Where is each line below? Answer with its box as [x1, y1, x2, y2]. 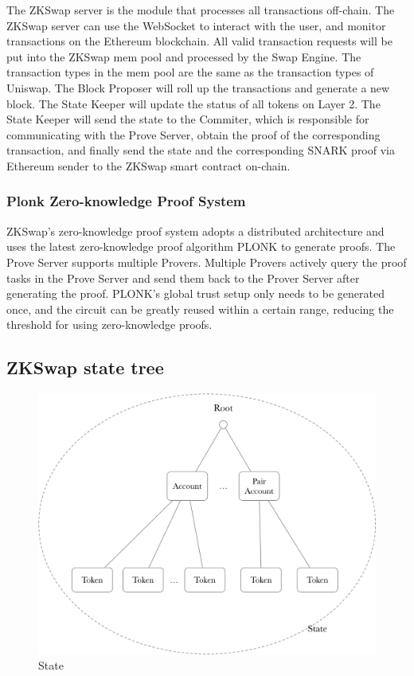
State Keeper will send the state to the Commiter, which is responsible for [6, 111, 369, 127]
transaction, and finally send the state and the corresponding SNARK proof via [6, 142, 395, 158]
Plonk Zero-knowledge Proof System [6, 191, 246, 211]
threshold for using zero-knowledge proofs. [6, 316, 213, 333]
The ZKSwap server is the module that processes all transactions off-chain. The [6, 2, 395, 18]
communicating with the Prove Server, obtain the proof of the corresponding [6, 126, 381, 143]
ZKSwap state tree [6, 355, 164, 380]
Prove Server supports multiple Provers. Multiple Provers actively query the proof [6, 253, 407, 270]
